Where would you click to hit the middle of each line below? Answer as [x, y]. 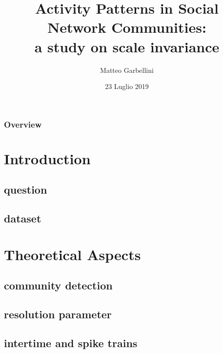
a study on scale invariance [127, 46]
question [26, 189]
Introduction [47, 158]
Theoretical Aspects [72, 254]
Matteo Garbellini [127, 70]
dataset [23, 218]
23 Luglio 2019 [127, 86]
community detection [58, 285]
